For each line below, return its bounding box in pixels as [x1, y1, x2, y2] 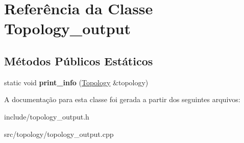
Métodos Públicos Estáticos [4, 53, 153, 68]
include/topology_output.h [4, 111, 89, 122]
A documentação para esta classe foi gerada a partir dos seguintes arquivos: [4, 94, 240, 105]
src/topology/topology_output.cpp [4, 128, 114, 139]
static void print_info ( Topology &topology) [4, 77, 149, 87]
